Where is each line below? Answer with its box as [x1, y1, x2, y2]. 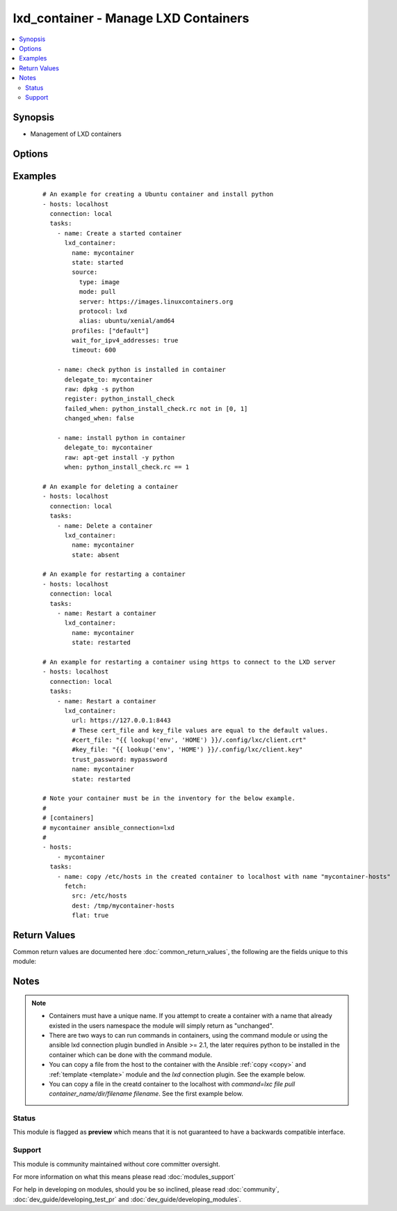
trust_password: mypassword [72, 756, 168, 763]
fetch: [64, 882, 87, 890]
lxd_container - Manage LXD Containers [13, 10, 250, 26]
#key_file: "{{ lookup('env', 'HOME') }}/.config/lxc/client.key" [72, 746, 303, 753]
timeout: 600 [72, 346, 116, 354]
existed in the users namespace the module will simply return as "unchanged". [49, 1021, 274, 1030]
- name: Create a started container [56, 229, 182, 237]
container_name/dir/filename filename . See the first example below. [49, 1090, 243, 1098]
